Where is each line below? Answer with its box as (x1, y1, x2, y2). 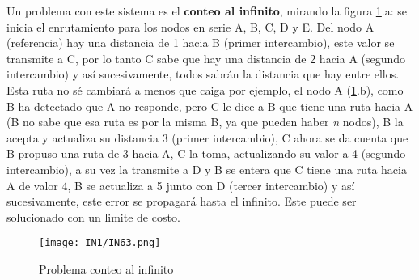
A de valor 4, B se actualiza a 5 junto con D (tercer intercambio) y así (6, 176, 355, 193)
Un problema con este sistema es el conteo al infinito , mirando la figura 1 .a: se (6, 2, 408, 19)
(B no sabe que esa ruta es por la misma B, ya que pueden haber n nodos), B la (6, 113, 404, 130)
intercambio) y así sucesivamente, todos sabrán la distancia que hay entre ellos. (6, 66, 400, 83)
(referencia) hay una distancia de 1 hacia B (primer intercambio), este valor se (6, 34, 395, 51)
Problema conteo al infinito (39, 260, 174, 277)
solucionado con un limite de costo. (6, 208, 180, 225)
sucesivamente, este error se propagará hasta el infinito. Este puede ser (6, 193, 357, 210)
